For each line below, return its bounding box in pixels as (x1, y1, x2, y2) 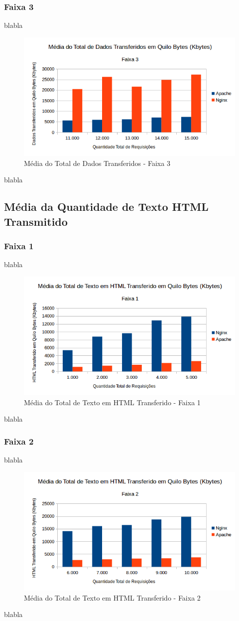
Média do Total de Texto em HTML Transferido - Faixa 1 (24, 397, 201, 407)
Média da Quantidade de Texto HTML (4, 199, 209, 214)
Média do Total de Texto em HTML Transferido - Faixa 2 (24, 592, 201, 603)
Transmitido (4, 213, 68, 229)
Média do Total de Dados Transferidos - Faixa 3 (24, 157, 170, 168)
